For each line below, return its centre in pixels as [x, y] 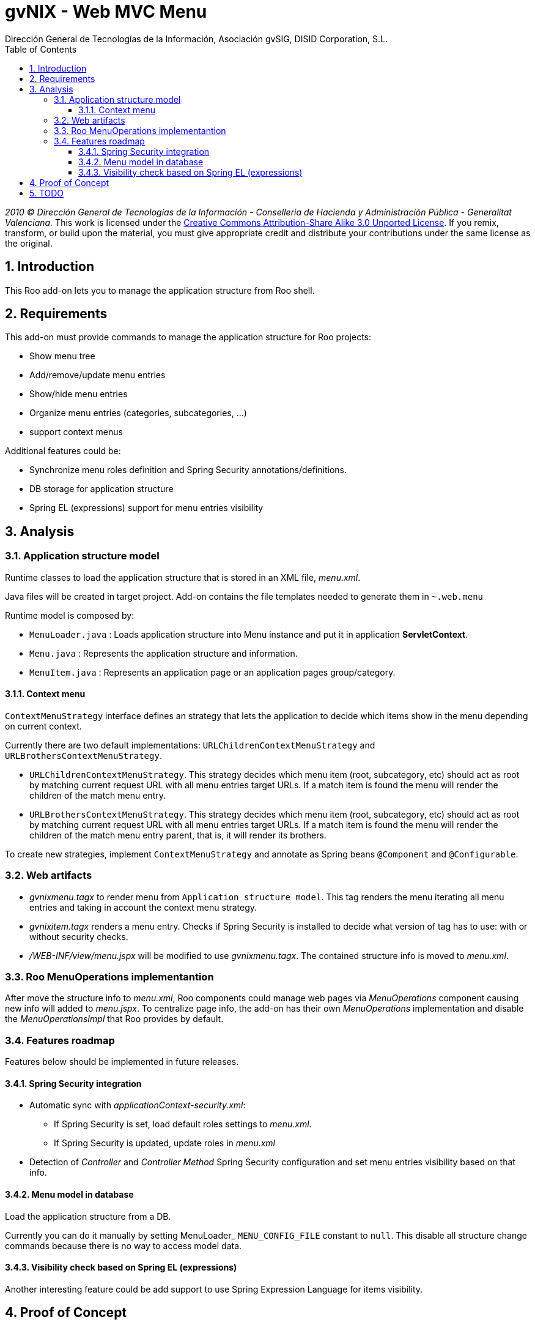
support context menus [76, 432]
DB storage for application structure [101, 489]
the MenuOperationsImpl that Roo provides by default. [114, 1019]
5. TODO [47, 193]
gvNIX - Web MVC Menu [106, 12]
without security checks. [79, 936]
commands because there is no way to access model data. [124, 1245]
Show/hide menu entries [79, 394]
